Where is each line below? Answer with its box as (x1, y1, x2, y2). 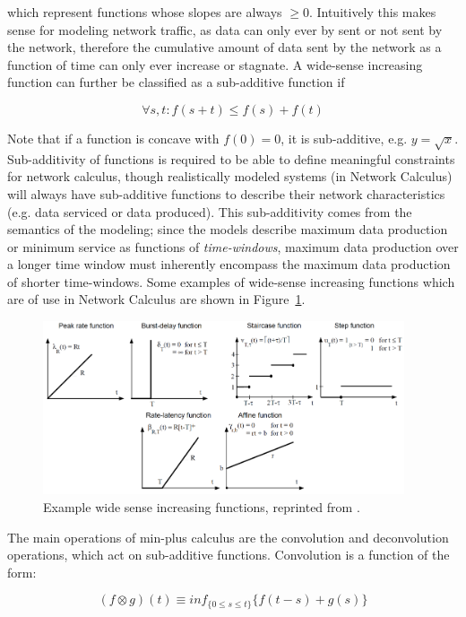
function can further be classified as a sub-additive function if (7, 73, 345, 91)
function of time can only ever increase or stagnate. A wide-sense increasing (7, 55, 423, 74)
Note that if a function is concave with (7, 128, 220, 147)
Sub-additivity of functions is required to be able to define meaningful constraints (7, 149, 455, 168)
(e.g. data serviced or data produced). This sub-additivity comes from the (7, 202, 412, 221)
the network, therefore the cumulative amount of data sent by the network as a (7, 38, 442, 56)
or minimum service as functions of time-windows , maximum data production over (7, 237, 459, 256)
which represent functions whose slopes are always (7, 3, 282, 21)
